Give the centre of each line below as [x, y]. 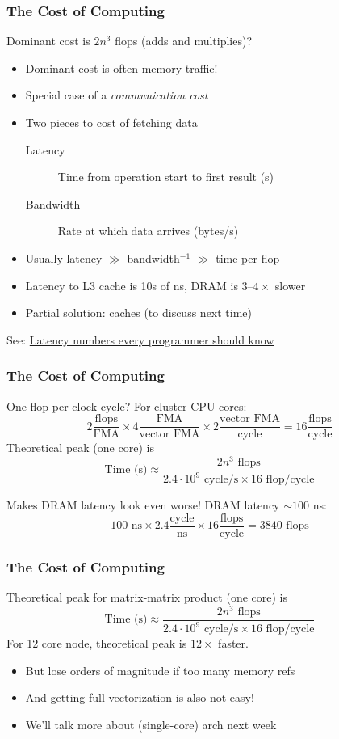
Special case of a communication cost [117, 95]
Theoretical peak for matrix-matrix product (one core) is [147, 597]
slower [290, 285]
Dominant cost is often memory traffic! [121, 68]
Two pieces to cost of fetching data [111, 122]
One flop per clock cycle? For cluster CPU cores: [127, 405]
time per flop [248, 258]
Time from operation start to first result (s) [166, 177]
